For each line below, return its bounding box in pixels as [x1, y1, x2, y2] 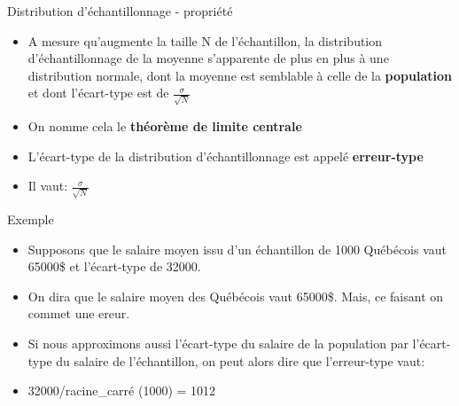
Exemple [7, 209, 54, 228]
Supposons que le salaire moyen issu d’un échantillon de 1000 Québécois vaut [27, 239, 447, 258]
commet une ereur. [27, 304, 130, 323]
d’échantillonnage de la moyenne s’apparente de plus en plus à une [27, 49, 389, 67]
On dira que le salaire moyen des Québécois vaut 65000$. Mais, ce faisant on [27, 286, 444, 305]
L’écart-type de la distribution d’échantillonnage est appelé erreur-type [27, 146, 424, 165]
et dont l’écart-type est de [27, 83, 169, 102]
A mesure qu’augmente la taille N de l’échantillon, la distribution [27, 31, 383, 50]
